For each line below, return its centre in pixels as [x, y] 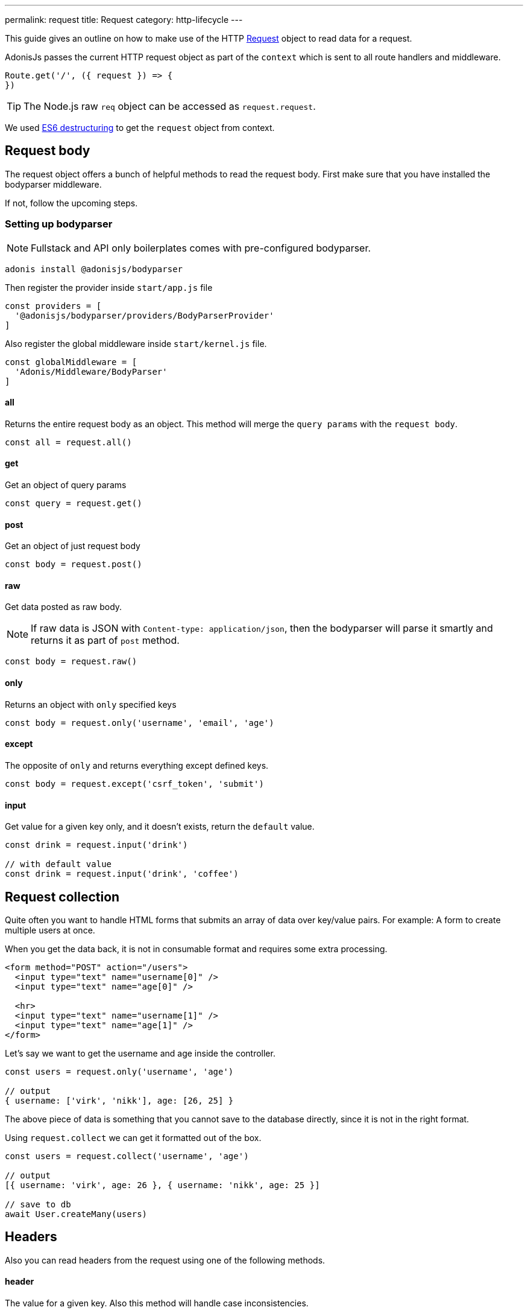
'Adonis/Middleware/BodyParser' [91, 371]
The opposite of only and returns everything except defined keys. [137, 765]
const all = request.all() [68, 442]
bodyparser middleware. [53, 184]
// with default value [58, 864]
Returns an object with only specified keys [91, 704]
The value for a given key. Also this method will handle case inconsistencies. [157, 1303]
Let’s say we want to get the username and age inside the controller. [140, 1053]
